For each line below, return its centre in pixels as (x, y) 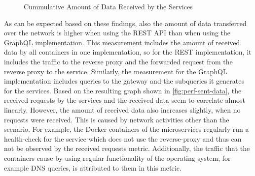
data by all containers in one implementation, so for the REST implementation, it (128, 52)
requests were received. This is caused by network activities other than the (117, 119)
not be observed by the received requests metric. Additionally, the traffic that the (127, 148)
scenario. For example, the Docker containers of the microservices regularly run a (127, 129)
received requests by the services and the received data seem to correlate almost (125, 100)
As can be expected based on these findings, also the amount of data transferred (125, 23)
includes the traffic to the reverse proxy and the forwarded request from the (118, 61)
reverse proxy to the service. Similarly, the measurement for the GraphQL (116, 71)
